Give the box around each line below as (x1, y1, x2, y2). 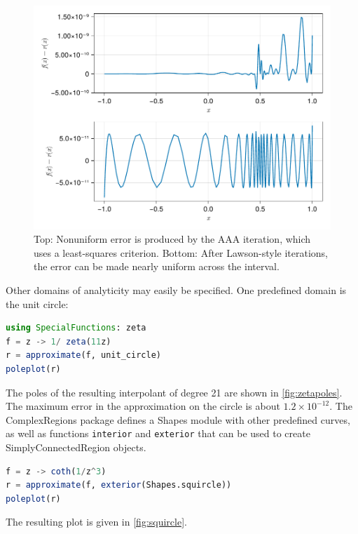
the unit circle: (6, 296, 69, 311)
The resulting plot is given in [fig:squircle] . (6, 514, 187, 529)
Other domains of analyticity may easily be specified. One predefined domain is (6, 283, 347, 298)
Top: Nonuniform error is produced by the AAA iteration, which (34, 232, 311, 246)
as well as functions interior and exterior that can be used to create (6, 426, 310, 441)
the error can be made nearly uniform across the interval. (34, 259, 280, 274)
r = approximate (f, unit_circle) (6, 350, 161, 361)
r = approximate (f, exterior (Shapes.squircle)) (6, 480, 232, 490)
